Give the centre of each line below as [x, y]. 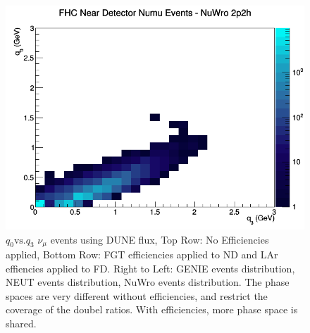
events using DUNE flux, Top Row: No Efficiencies [160, 239]
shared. [21, 323]
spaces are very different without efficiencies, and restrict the [137, 295]
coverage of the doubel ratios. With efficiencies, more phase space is [152, 309]
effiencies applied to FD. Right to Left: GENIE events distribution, [150, 268]
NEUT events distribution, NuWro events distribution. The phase [148, 282]
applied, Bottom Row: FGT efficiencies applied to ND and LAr [142, 255]
